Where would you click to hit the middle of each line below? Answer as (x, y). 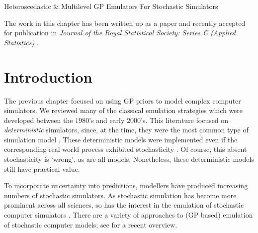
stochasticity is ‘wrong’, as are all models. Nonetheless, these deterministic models (129, 159)
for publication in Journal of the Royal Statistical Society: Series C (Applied (120, 33)
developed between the (39, 120)
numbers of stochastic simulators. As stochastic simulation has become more (120, 195)
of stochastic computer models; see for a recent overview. (91, 224)
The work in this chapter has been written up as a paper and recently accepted (125, 23)
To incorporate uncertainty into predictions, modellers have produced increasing (126, 185)
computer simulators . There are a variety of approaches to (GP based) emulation (129, 215)
